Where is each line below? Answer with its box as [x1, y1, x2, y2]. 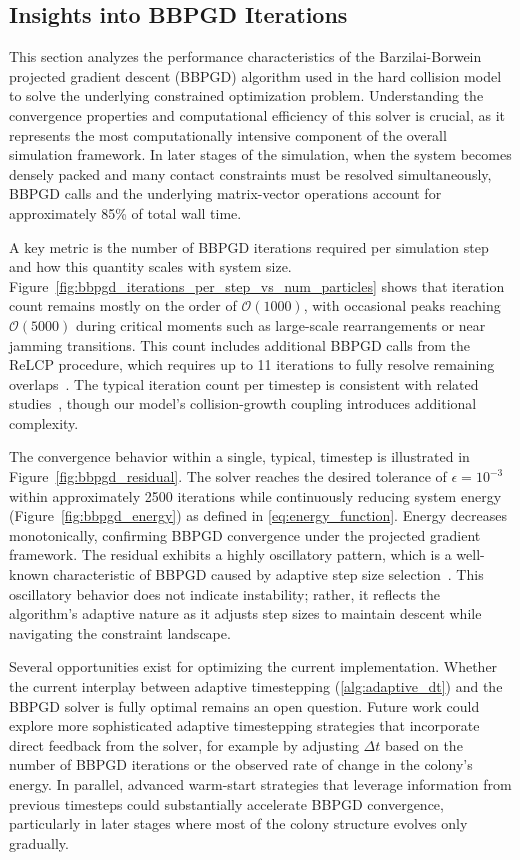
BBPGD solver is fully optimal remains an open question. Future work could [9, 695, 480, 716]
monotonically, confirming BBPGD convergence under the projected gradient [9, 524, 481, 545]
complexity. [9, 412, 79, 433]
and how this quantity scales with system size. [9, 256, 292, 277]
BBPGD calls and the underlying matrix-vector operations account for [9, 183, 442, 204]
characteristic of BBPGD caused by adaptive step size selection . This [53, 564, 484, 585]
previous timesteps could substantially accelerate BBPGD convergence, [9, 793, 444, 814]
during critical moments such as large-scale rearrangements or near [75, 314, 486, 335]
